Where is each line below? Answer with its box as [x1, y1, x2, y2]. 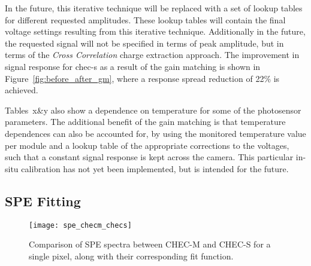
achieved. [5, 84, 38, 96]
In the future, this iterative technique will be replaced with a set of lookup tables [5, 2, 303, 14]
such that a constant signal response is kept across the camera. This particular [5, 151, 294, 163]
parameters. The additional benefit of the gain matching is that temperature [5, 115, 286, 128]
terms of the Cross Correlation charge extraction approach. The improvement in [5, 48, 300, 61]
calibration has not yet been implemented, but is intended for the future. [21, 162, 289, 175]
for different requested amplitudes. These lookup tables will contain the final [5, 13, 286, 26]
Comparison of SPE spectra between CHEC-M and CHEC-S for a [29, 238, 271, 250]
